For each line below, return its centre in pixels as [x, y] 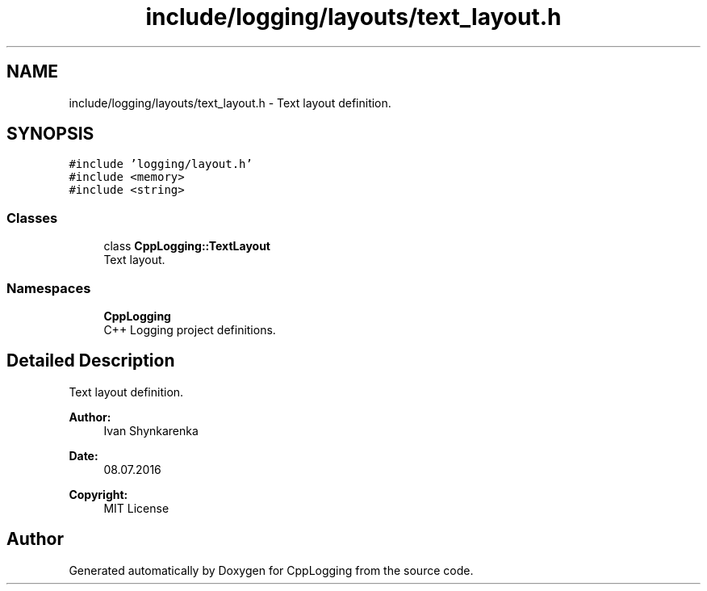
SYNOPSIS [50, 134]
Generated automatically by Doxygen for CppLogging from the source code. [271, 570]
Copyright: [98, 494]
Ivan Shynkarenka [151, 430]
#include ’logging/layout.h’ [161, 164]
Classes [32, 218]
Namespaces [49, 288]
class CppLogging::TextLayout [187, 246]
